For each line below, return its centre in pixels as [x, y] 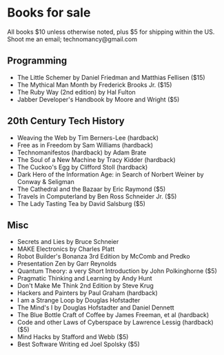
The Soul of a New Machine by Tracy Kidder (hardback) [96, 159]
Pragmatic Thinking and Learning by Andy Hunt [85, 278]
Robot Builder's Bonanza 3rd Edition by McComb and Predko [104, 256]
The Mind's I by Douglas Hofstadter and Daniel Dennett [95, 307]
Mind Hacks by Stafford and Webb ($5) [73, 337]
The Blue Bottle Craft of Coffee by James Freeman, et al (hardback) [113, 315]
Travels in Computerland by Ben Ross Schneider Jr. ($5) [97, 196]
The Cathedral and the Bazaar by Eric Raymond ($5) [91, 189]
